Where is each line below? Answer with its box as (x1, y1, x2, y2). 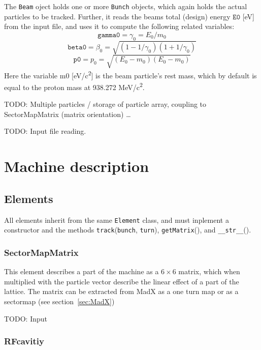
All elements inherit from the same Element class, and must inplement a (4, 214, 229, 225)
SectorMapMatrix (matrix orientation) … (4, 108, 131, 119)
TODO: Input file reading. (4, 126, 86, 136)
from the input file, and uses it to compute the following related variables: (4, 21, 235, 32)
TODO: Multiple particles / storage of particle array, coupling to (4, 99, 207, 109)
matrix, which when (178, 266, 240, 277)
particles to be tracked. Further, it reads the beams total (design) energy (4, 11, 231, 21)
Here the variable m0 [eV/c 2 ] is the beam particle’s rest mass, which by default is (4, 68, 257, 80)
